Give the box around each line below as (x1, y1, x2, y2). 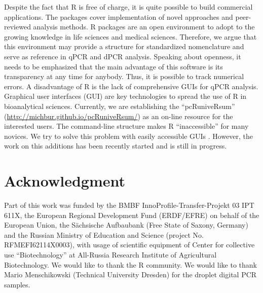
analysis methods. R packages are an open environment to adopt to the (33, 21, 255, 32)
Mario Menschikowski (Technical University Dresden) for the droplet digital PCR (4, 269, 257, 280)
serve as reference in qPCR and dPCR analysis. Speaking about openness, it (4, 51, 241, 61)
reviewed (4, 21, 31, 32)
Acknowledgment (4, 170, 125, 191)
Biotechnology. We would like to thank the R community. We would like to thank (4, 259, 257, 270)
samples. (4, 279, 30, 289)
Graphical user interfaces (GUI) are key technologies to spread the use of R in (4, 91, 247, 101)
